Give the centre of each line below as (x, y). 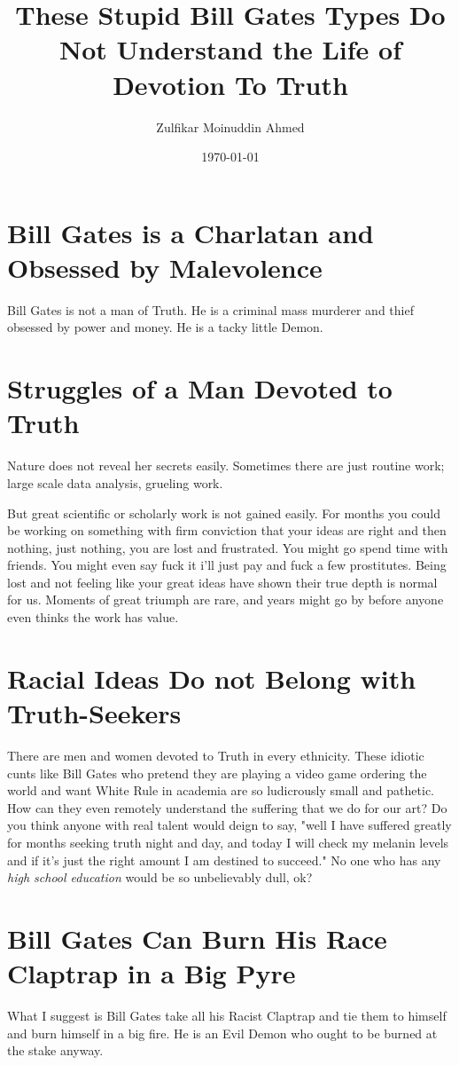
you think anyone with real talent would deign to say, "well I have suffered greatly (229, 825)
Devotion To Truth (230, 84)
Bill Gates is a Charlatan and (191, 232)
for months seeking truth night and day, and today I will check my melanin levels (228, 842)
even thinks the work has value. (93, 617)
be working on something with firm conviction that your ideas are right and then (227, 530)
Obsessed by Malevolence (165, 267)
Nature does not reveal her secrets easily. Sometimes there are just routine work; (226, 465)
